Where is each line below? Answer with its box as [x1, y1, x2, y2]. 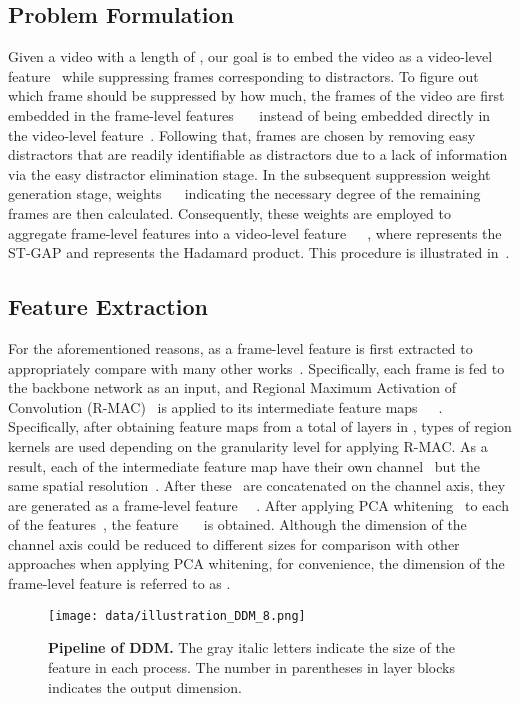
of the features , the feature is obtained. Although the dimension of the [8, 514, 467, 535]
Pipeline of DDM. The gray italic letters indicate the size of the [48, 637, 455, 658]
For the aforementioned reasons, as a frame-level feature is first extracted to [8, 337, 473, 358]
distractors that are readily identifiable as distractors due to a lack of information [8, 144, 508, 165]
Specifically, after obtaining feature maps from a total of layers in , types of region [8, 416, 512, 437]
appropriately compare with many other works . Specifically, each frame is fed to [8, 357, 505, 378]
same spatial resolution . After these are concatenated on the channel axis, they [8, 475, 506, 496]
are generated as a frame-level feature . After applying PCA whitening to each [8, 494, 509, 515]
